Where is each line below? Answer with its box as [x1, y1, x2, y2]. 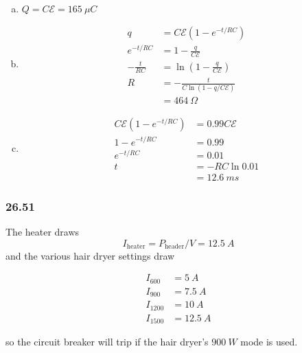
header [164, 242, 185, 250]
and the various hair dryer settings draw [5, 248, 175, 262]
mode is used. [240, 334, 298, 349]
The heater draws [5, 224, 80, 238]
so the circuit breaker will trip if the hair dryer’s [5, 334, 209, 349]
